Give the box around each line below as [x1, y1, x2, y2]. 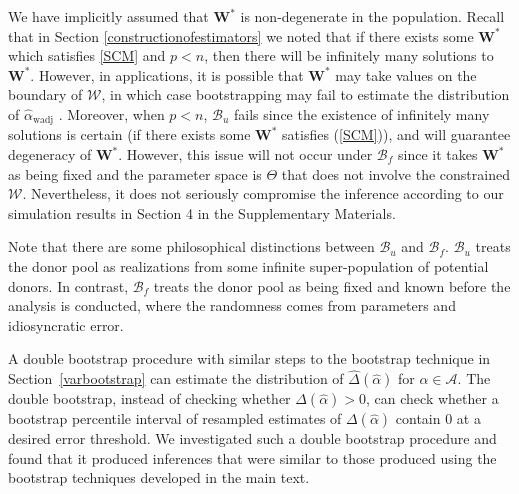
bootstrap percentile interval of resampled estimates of [8, 408, 342, 429]
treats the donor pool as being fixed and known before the [153, 275, 511, 296]
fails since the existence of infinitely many [233, 103, 490, 124]
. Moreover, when [58, 103, 165, 124]
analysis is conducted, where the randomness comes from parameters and [8, 295, 456, 316]
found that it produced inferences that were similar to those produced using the [8, 447, 497, 468]
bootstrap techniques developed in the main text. [8, 467, 310, 488]
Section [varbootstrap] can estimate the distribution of [8, 368, 344, 389]
